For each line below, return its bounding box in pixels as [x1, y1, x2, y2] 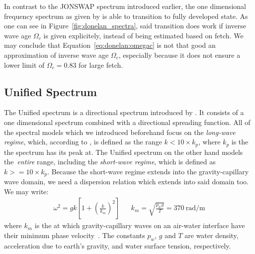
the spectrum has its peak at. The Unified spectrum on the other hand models [4, 146, 243, 157]
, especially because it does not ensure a [118, 49, 241, 60]
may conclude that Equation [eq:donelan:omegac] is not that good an [4, 40, 216, 50]
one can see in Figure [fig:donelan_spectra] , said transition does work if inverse [4, 20, 246, 31]
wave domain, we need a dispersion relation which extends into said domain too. [4, 176, 249, 187]
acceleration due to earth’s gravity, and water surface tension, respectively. [4, 240, 231, 251]
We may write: [4, 186, 49, 196]
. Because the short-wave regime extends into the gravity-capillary [47, 166, 249, 176]
